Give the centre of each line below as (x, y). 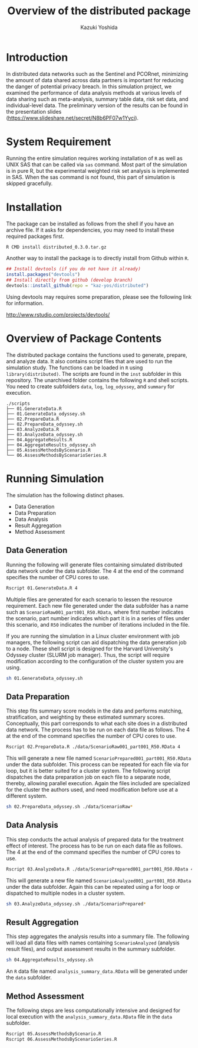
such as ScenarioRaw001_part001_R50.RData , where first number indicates (95, 612)
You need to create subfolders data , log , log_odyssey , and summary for (90, 386)
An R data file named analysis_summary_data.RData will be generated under (97, 971)
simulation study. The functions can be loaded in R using (75, 367)
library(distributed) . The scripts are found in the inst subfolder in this (94, 373)
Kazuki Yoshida (99, 27)
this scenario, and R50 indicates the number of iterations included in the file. (98, 624)
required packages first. (35, 236)
